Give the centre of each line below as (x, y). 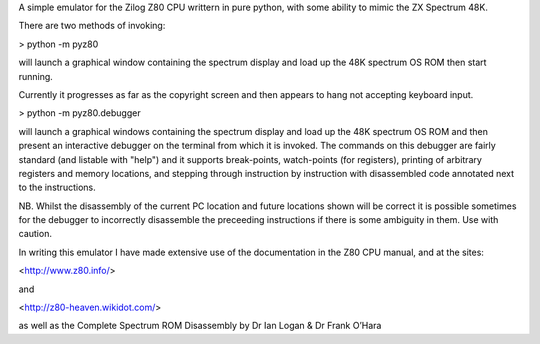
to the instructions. (57, 187)
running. (36, 76)
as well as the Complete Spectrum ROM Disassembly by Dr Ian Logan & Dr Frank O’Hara (200, 326)
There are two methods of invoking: (92, 26)
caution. (35, 234)
